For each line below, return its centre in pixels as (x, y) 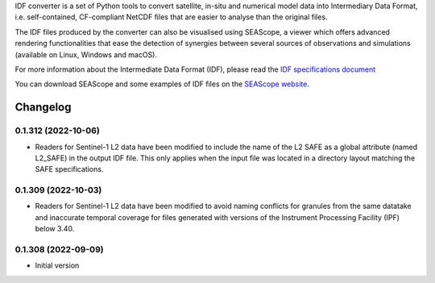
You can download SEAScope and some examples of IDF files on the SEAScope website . (162, 84)
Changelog (43, 108)
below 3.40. (55, 229)
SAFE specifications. (69, 169)
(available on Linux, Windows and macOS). (86, 54)
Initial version (57, 265)
